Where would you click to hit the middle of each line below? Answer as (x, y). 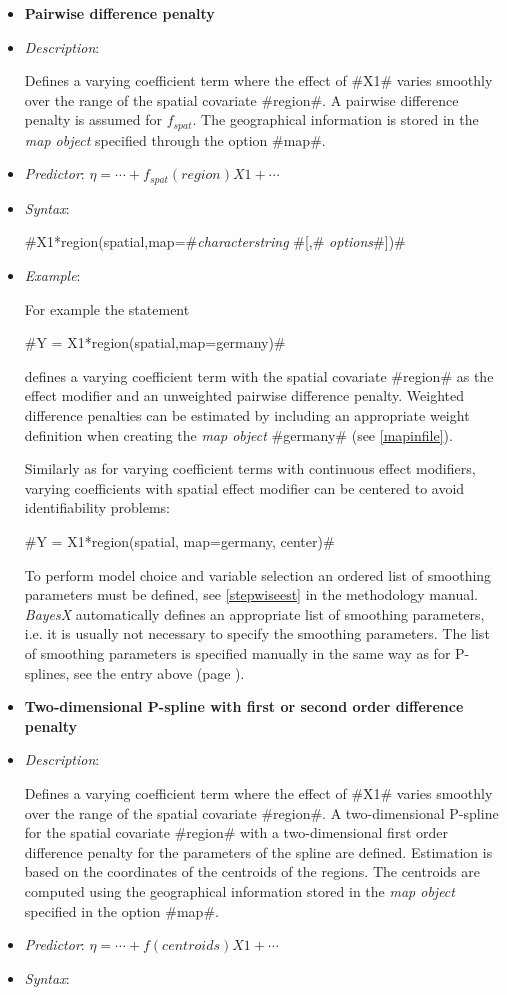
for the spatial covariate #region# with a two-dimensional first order (236, 832)
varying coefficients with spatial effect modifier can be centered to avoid (244, 487)
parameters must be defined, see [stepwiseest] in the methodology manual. (251, 594)
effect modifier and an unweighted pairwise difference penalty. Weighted (244, 395)
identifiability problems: (97, 507)
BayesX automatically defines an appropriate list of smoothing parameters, (254, 613)
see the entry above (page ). (159, 672)
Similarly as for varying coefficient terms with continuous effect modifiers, (250, 468)
